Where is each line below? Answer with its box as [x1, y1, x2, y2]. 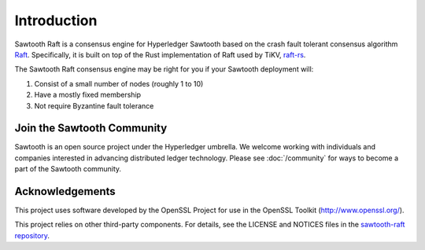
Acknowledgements [14, 185, 116, 198]
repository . [14, 230, 50, 240]
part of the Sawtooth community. [14, 164, 122, 174]
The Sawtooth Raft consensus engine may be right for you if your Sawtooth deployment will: [14, 64, 314, 74]
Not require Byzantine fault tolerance [34, 101, 154, 110]
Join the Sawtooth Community [14, 122, 168, 135]
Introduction [14, 12, 98, 29]
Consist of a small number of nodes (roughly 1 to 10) [34, 79, 204, 88]
